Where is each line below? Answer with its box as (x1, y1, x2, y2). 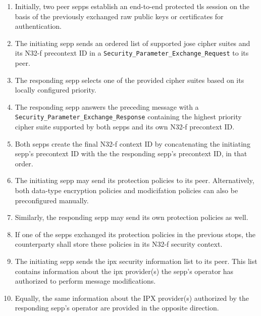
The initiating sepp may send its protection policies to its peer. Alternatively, (15, 175, 254, 186)
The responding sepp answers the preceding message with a (15, 101, 199, 112)
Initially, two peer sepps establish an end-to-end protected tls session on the (15, 1, 250, 11)
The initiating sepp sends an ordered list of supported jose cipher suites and (15, 37, 250, 48)
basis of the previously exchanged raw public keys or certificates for (15, 11, 224, 21)
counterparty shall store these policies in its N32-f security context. (15, 239, 223, 249)
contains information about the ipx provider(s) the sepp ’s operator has (15, 265, 234, 276)
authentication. (15, 21, 62, 31)
